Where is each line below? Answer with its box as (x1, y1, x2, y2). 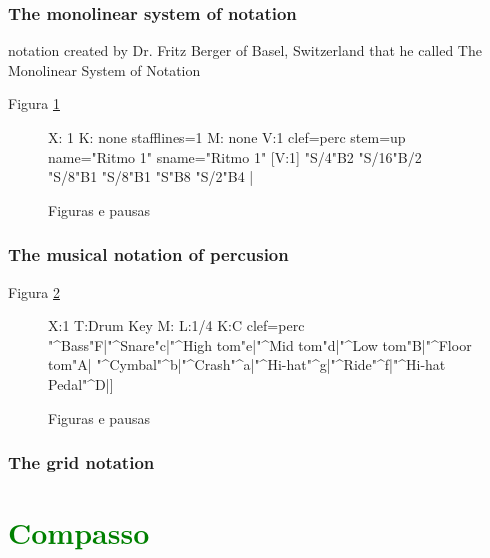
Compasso (8, 512, 150, 553)
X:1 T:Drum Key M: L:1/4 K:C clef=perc (48, 315, 305, 336)
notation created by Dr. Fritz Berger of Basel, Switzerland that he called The (8, 40, 482, 61)
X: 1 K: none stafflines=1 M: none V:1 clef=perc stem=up (48, 127, 406, 147)
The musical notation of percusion (8, 242, 289, 267)
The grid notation (8, 450, 155, 475)
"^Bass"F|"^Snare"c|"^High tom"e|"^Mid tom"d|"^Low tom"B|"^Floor (48, 334, 472, 355)
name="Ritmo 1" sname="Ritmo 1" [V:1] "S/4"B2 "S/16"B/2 (48, 146, 422, 167)
